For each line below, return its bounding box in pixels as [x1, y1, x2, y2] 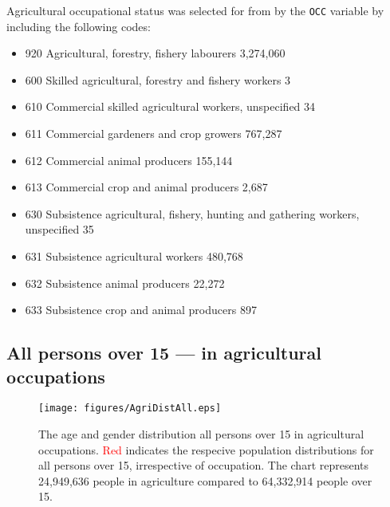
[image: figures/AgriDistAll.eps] [38, 403, 222, 415]
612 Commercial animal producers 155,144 [25, 151, 233, 168]
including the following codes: [6, 18, 151, 34]
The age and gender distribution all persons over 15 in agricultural [38, 426, 364, 442]
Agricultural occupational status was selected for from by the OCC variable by [6, 2, 384, 18]
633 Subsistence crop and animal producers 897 [25, 301, 257, 318]
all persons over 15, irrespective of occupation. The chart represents [38, 457, 369, 474]
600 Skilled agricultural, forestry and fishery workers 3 [25, 71, 291, 88]
